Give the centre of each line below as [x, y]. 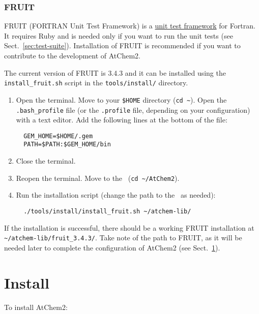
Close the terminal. [46, 161]
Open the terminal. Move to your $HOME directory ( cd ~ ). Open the [121, 99]
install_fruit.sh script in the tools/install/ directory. [96, 83]
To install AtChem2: [36, 307]
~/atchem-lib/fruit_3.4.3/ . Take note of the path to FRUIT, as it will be [123, 238]
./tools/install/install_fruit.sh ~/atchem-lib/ [107, 211]
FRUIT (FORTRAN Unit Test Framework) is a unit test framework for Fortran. [130, 26]
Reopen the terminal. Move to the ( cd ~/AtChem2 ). [98, 178]
